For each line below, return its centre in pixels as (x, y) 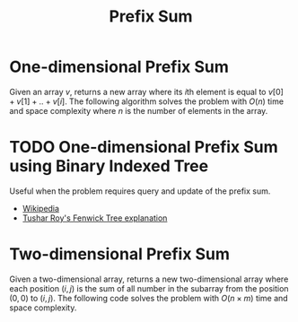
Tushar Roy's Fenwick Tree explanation (95, 218)
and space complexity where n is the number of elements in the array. (139, 110)
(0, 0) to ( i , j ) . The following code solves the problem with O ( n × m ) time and (149, 298)
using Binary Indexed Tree (109, 166)
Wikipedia (41, 208)
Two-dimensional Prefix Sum (120, 254)
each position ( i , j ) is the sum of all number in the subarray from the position (149, 288)
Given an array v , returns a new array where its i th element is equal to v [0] (147, 91)
